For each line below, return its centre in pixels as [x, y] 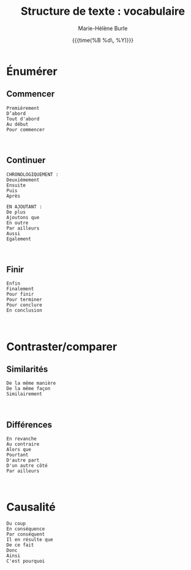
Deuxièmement [23, 180]
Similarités [27, 369]
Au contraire [23, 444]
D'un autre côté [27, 466]
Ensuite [16, 185]
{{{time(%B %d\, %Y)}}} [103, 40]
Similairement [24, 394]
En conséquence [26, 529]
